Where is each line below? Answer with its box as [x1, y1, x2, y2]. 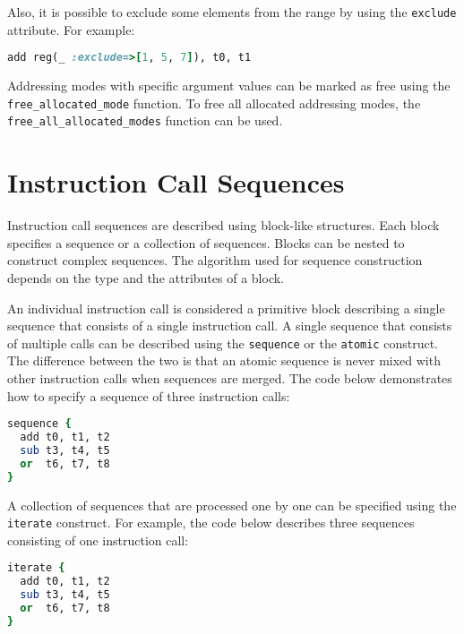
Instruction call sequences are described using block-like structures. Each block [7, 216, 440, 235]
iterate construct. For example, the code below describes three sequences [7, 513, 415, 532]
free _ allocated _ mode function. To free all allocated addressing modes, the [7, 93, 421, 112]
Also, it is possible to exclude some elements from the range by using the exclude [7, 3, 457, 21]
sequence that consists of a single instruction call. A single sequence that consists [7, 316, 452, 335]
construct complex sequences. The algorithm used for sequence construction [7, 251, 423, 270]
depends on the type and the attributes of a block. [7, 268, 284, 287]
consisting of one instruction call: [7, 530, 189, 549]
